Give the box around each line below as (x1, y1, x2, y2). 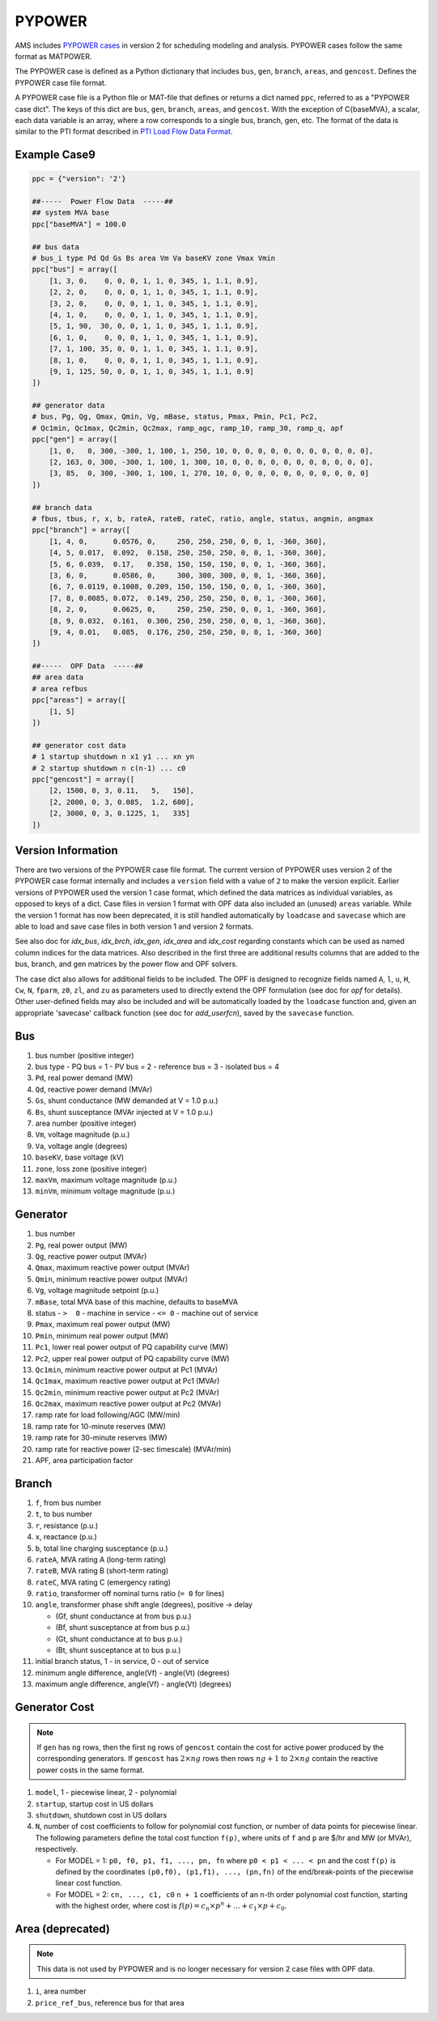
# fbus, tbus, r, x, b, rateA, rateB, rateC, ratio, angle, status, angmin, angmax (32, 514, 374, 523)
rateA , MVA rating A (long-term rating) (35, 1555, 167, 1564)
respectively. (35, 1844, 78, 1854)
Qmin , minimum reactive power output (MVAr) (35, 1274, 189, 1283)
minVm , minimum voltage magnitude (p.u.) (35, 1186, 176, 1196)
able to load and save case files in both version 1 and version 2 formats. (15, 921, 254, 931)
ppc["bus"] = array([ (32, 265, 118, 274)
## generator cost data (32, 741, 127, 750)
